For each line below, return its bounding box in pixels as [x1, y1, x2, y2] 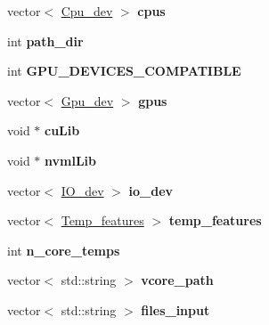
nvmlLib [45, 150, 96, 169]
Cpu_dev [61, 2, 113, 20]
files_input [141, 300, 210, 319]
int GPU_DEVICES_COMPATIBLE [7, 61, 241, 80]
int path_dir [7, 31, 84, 50]
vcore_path [141, 271, 214, 289]
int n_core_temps [7, 240, 120, 259]
